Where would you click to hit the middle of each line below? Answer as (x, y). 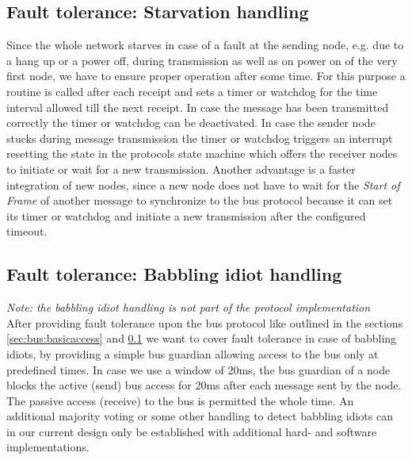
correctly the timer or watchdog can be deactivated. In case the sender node (191, 123)
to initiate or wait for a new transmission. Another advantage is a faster (181, 169)
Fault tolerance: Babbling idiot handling (174, 274)
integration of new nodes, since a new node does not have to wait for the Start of (203, 184)
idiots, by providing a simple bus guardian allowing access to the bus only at (193, 353)
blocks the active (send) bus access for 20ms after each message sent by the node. (204, 385)
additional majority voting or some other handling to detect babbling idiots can (200, 416)
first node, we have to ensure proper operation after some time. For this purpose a (206, 76)
